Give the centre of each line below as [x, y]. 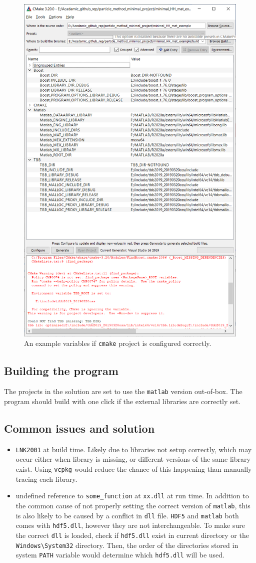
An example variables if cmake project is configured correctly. [118, 343]
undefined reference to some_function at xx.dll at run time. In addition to [132, 496]
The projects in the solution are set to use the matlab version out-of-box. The [123, 391]
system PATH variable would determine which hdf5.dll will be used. [120, 555]
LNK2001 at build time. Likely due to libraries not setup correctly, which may [134, 449]
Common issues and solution [79, 428]
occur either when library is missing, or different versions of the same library [133, 459]
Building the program [61, 370]
